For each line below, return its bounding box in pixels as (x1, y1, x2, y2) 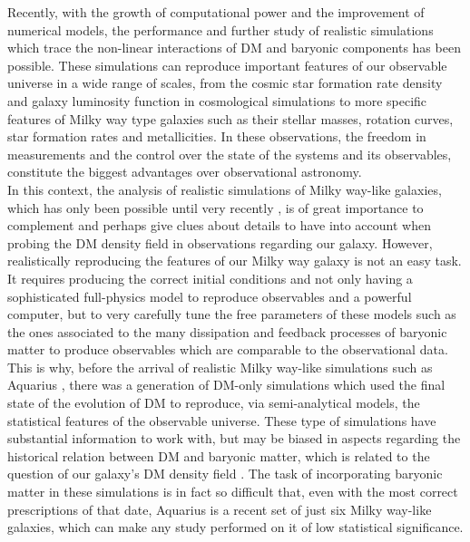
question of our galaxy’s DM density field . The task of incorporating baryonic (7, 464, 443, 483)
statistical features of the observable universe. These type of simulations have (7, 411, 436, 430)
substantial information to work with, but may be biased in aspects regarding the (7, 429, 461, 448)
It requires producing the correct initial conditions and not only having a (7, 268, 413, 287)
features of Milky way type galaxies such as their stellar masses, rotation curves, (7, 109, 454, 128)
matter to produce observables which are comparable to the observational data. (7, 340, 448, 359)
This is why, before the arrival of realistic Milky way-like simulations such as (7, 357, 433, 376)
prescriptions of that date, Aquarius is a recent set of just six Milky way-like (7, 499, 432, 518)
